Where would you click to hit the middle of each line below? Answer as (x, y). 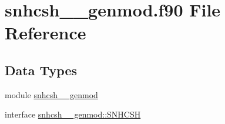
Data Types (41, 70)
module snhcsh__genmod (51, 94)
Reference (46, 33)
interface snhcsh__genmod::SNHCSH (73, 114)
